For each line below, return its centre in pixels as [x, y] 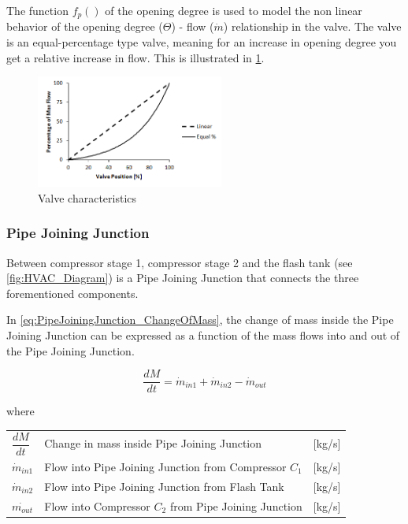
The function [37, 10]
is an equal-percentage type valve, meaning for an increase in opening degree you [202, 42]
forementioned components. [72, 293]
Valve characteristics [87, 197]
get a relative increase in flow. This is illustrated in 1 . [135, 57]
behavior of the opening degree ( [85, 26]
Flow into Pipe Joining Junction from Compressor [165, 466]
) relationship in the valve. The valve [312, 26]
